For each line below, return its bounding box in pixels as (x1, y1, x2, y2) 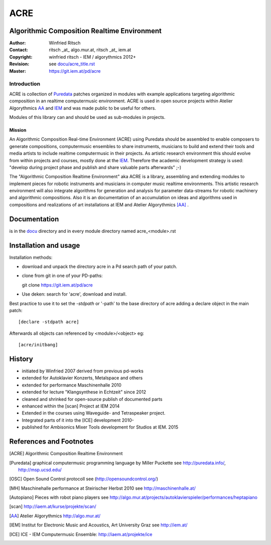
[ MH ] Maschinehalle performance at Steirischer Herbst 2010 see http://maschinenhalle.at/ (9, 485, 196, 491)
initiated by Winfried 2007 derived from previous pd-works (22, 368, 144, 374)
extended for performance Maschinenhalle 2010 (22, 382, 121, 388)
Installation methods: (9, 254, 53, 260)
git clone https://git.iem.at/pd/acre (22, 282, 93, 288)
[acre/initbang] (18, 342, 58, 348)
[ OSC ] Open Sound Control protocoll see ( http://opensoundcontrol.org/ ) (9, 476, 158, 482)
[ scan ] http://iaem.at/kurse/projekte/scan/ (9, 503, 96, 509)
